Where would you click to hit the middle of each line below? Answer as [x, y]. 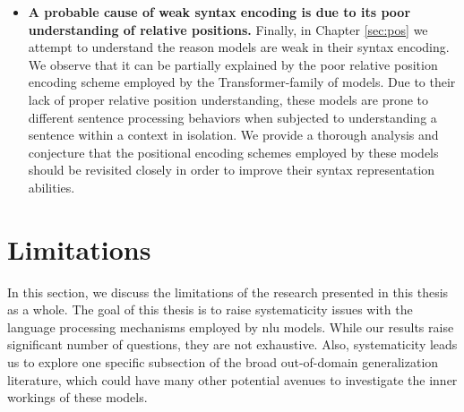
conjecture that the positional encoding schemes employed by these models [233, 152]
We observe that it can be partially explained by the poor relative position [233, 64]
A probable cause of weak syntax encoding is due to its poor [219, 12]
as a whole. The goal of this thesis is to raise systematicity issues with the [210, 309]
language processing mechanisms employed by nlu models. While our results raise [231, 326]
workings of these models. [77, 397]
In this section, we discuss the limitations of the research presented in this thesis [228, 292]
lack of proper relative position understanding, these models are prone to [228, 99]
